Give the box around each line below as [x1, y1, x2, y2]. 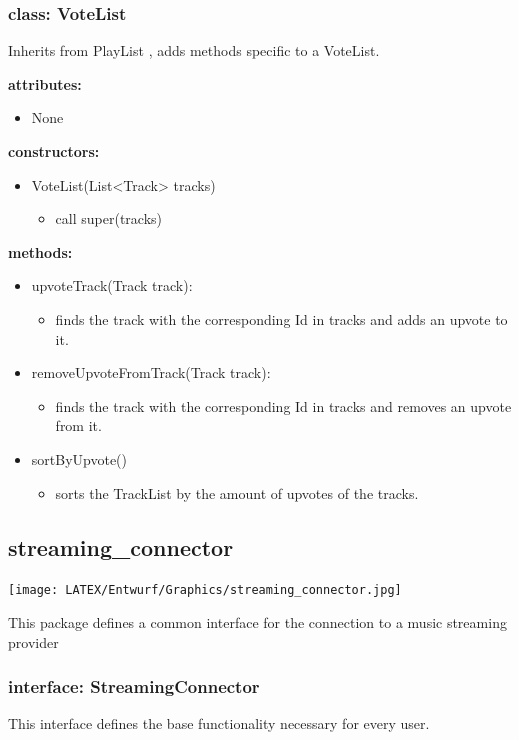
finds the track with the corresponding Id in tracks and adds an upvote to [55, 308, 508, 329]
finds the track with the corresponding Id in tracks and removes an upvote [55, 395, 512, 416]
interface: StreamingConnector [8, 674, 260, 699]
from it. [55, 415, 102, 436]
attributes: [8, 73, 82, 94]
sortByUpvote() [31, 448, 127, 469]
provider [8, 631, 59, 652]
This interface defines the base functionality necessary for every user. [8, 713, 430, 734]
